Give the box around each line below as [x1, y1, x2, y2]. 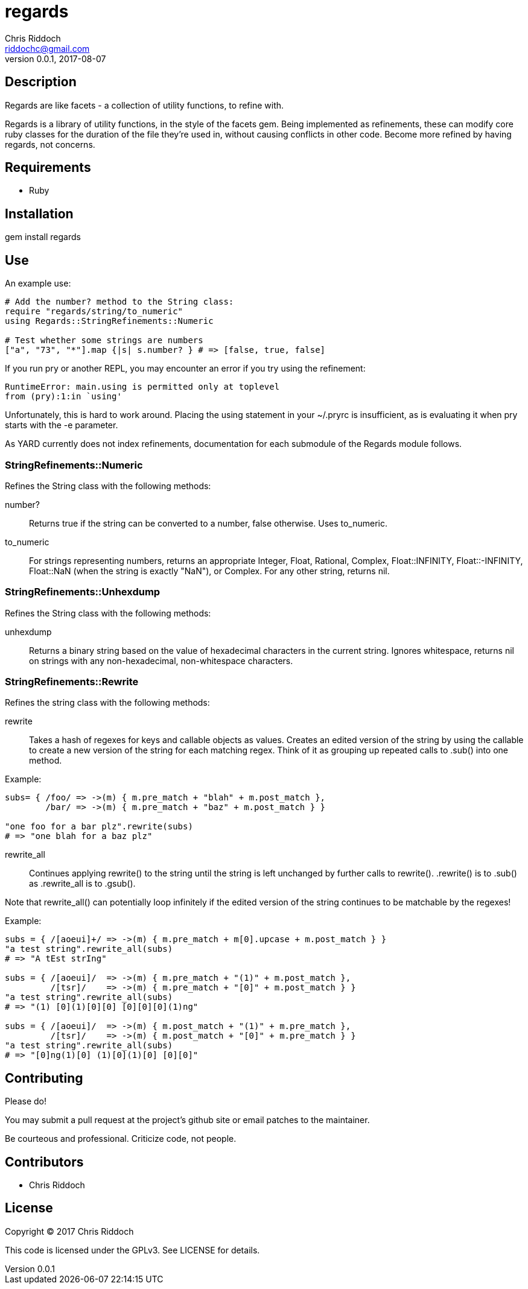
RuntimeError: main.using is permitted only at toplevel [5, 382, 280, 392]
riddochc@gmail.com [5, 43, 90, 54]
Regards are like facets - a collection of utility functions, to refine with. [5, 100, 284, 110]
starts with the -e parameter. [5, 420, 118, 431]
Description [5, 74, 77, 90]
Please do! [5, 1096, 46, 1107]
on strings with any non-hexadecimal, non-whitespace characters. [29, 655, 293, 666]
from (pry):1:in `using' [5, 391, 122, 402]
